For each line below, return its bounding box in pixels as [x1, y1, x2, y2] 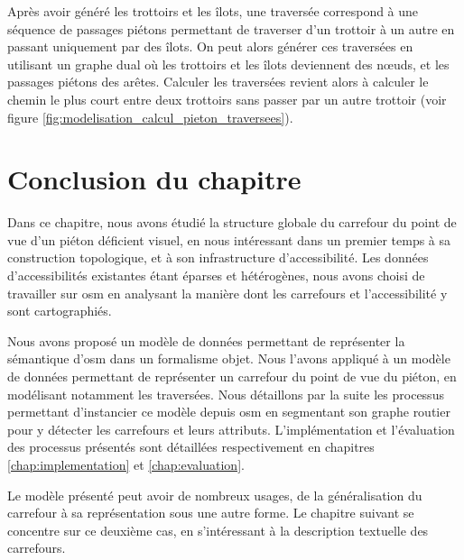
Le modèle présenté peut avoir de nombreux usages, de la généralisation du [7, 485, 422, 504]
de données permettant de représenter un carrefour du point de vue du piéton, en [7, 367, 457, 386]
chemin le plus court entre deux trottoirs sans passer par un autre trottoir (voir [7, 89, 447, 108]
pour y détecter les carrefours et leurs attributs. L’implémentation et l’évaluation [7, 419, 455, 438]
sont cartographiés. [7, 301, 112, 320]
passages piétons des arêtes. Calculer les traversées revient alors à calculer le [7, 72, 429, 91]
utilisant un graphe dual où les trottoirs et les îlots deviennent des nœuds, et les [7, 54, 450, 73]
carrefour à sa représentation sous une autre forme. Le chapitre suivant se [7, 503, 414, 522]
